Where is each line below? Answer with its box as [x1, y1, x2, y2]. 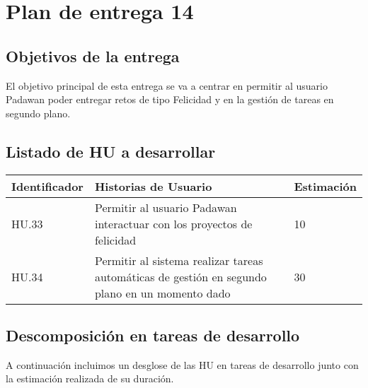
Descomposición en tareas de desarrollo [6, 324, 300, 346]
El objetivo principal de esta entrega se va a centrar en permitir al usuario [6, 78, 328, 93]
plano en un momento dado [94, 284, 231, 301]
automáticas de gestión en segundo [94, 268, 267, 285]
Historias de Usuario [94, 177, 212, 194]
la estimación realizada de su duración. [6, 371, 174, 386]
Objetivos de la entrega [6, 45, 180, 66]
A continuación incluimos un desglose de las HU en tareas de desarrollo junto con [6, 357, 359, 372]
